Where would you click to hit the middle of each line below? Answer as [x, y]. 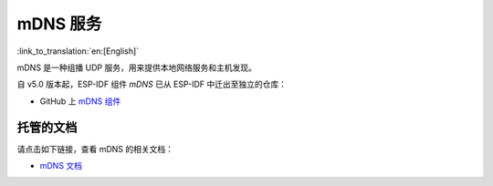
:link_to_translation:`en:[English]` [78, 51]
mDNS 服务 [59, 24]
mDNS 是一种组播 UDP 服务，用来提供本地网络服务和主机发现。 [137, 67]
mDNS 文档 [61, 166]
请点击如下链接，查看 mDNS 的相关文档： [95, 149]
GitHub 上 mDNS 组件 [80, 101]
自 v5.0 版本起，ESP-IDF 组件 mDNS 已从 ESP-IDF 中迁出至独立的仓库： [152, 84]
